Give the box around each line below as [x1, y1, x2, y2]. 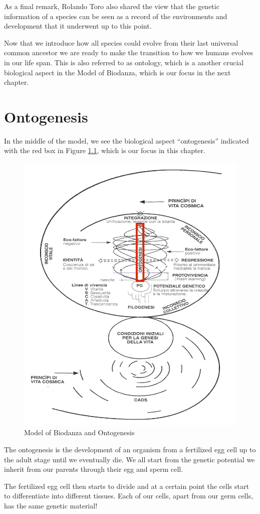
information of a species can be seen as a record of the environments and [4, 11, 227, 21]
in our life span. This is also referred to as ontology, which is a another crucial [4, 57, 244, 67]
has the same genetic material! [4, 500, 98, 510]
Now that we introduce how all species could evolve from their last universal [4, 37, 238, 48]
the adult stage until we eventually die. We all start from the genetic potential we [4, 454, 255, 464]
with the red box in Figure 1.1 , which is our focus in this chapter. [4, 145, 205, 156]
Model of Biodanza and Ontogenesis [24, 427, 135, 438]
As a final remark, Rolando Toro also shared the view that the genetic [4, 1, 219, 11]
